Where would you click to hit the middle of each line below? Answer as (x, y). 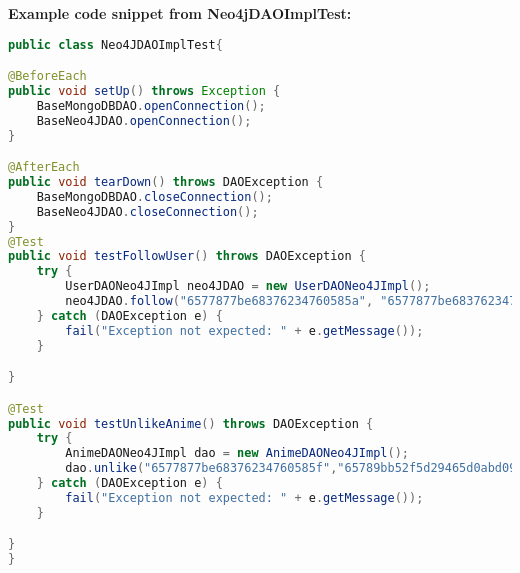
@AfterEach (44, 167)
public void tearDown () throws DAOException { (166, 182)
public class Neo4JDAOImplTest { (115, 44)
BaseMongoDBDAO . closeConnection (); (154, 196)
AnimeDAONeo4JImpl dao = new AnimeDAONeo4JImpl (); (237, 453)
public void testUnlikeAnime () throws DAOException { (191, 423)
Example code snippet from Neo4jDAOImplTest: (180, 13)
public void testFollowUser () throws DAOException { (187, 256)
